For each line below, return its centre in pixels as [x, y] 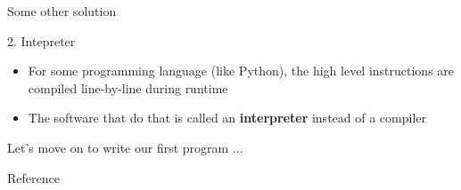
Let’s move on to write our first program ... [125, 147]
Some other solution [62, 11]
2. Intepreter [41, 40]
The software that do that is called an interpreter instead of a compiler [227, 118]
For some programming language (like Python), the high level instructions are [241, 71]
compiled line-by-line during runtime [128, 87]
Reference [33, 177]
